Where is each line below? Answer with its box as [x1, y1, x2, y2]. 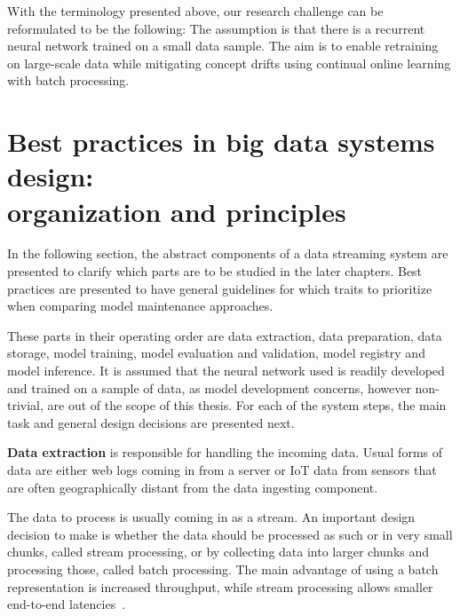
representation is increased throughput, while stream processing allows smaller [7, 577, 433, 596]
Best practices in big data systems [7, 123, 435, 160]
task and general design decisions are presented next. [7, 413, 295, 431]
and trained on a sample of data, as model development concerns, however [7, 378, 411, 397]
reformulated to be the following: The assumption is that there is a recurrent [7, 19, 425, 37]
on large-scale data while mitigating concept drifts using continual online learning [7, 53, 451, 72]
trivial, [7, 396, 44, 415]
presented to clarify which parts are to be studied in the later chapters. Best [7, 262, 423, 280]
